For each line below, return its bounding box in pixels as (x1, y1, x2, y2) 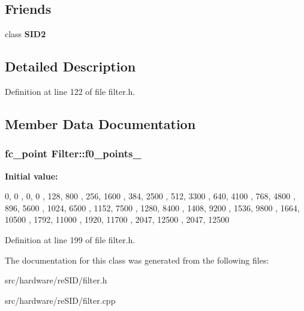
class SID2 (5, 28, 46, 40)
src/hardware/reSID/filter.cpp (5, 294, 116, 306)
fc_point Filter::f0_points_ (5, 146, 142, 161)
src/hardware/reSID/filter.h (5, 274, 107, 286)
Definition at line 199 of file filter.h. (5, 233, 136, 246)
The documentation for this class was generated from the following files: (5, 253, 269, 266)
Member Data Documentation (5, 114, 196, 133)
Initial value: (5, 169, 58, 182)
